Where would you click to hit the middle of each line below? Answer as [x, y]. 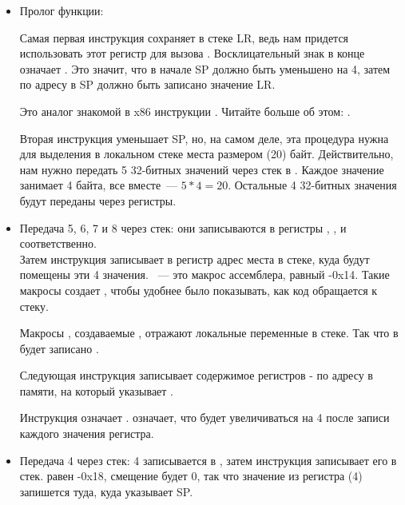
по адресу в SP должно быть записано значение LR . [147, 84]
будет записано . [59, 348]
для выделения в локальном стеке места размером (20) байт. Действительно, [206, 154]
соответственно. [58, 243]
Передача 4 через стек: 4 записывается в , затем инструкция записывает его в [208, 460]
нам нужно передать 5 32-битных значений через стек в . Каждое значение [202, 169]
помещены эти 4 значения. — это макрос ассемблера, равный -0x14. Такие [204, 274]
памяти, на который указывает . [97, 390]
